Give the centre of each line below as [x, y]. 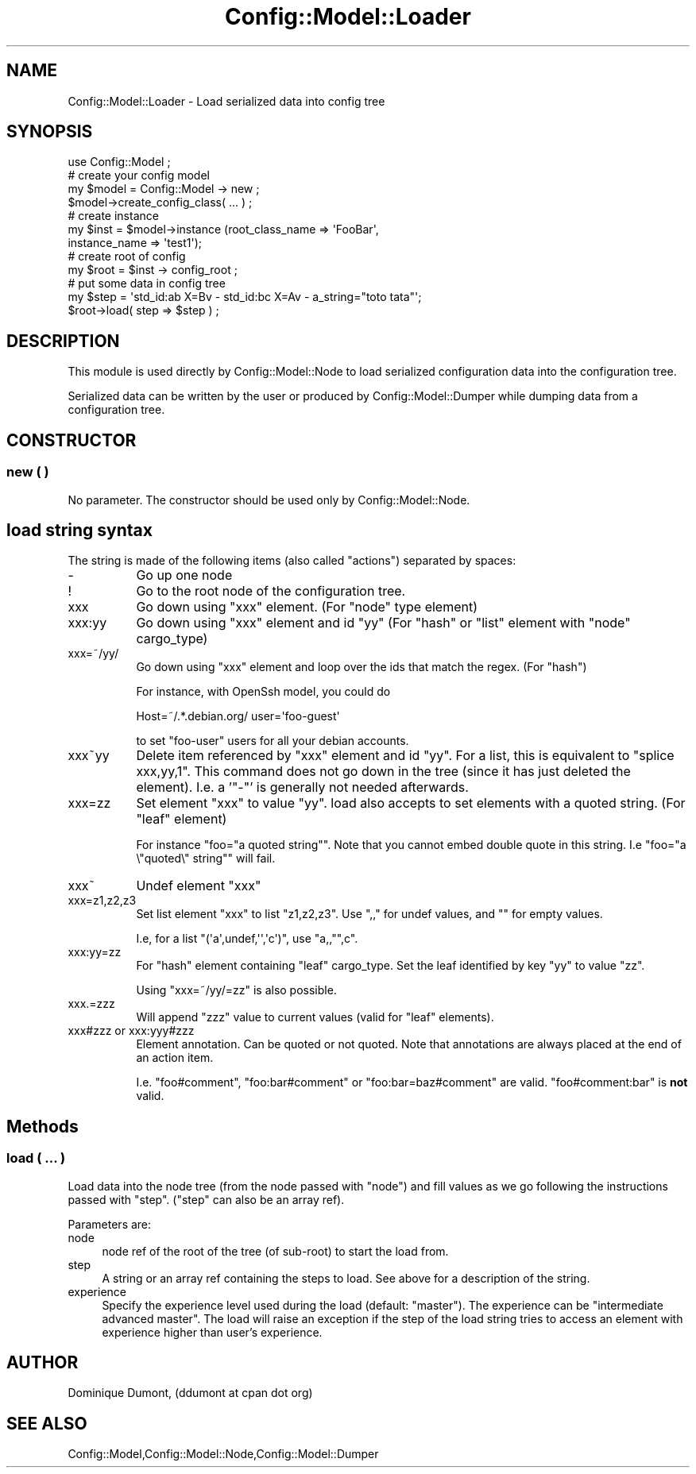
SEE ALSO [47, 1423]
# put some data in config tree [147, 284]
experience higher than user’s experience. [212, 1332]
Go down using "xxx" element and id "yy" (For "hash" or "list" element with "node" [383, 623]
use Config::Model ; [119, 162]
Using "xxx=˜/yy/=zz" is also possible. [236, 990]
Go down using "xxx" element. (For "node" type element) [307, 607]
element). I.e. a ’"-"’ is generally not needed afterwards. [302, 787]
